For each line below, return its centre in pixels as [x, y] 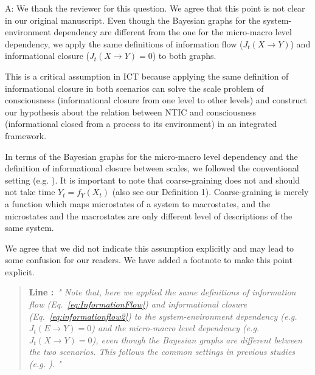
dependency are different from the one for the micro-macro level [173, 32]
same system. [29, 228]
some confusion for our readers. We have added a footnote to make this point [149, 260]
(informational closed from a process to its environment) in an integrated [141, 124]
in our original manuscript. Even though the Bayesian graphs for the [133, 20]
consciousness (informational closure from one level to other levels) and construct [156, 100]
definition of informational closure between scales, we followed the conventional [152, 168]
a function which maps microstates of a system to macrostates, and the [138, 203]
